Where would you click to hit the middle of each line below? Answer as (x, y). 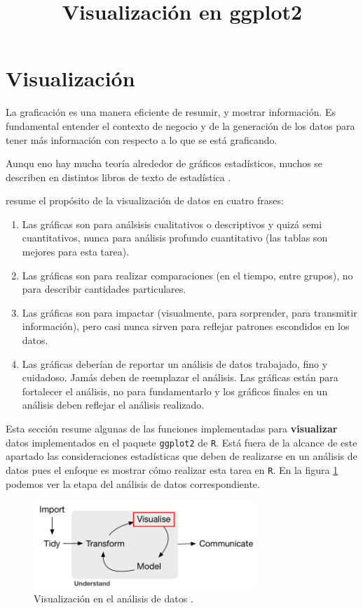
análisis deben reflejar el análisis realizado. (113, 405)
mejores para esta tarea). (76, 252)
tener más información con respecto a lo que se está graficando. (142, 139)
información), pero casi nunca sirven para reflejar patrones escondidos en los (186, 326)
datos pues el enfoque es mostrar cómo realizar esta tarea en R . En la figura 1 (172, 469)
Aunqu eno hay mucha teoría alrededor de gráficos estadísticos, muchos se (164, 163)
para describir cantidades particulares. (104, 289)
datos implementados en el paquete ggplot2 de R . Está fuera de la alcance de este (181, 442)
